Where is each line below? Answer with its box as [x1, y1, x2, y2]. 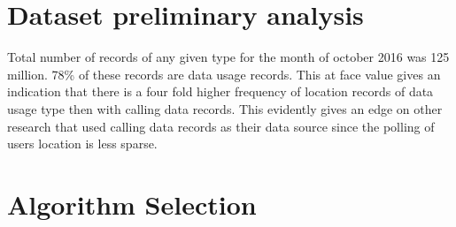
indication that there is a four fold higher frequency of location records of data [7, 82, 434, 101]
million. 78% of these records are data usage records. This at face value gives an [7, 64, 441, 83]
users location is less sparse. [7, 134, 158, 153]
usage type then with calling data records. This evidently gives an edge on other [7, 99, 443, 117]
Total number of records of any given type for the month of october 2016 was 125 [7, 48, 450, 66]
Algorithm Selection [7, 185, 257, 222]
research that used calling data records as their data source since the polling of [7, 117, 435, 135]
